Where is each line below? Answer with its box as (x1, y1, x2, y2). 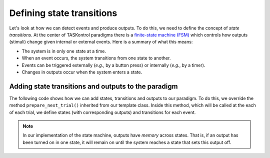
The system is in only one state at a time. (21, 48, 106, 54)
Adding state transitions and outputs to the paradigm (9, 82, 178, 90)
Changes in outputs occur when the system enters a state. (21, 69, 142, 75)
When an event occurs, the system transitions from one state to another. (21, 55, 171, 61)
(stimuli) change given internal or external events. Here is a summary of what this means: (9, 39, 193, 45)
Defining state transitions (9, 7, 117, 18)
